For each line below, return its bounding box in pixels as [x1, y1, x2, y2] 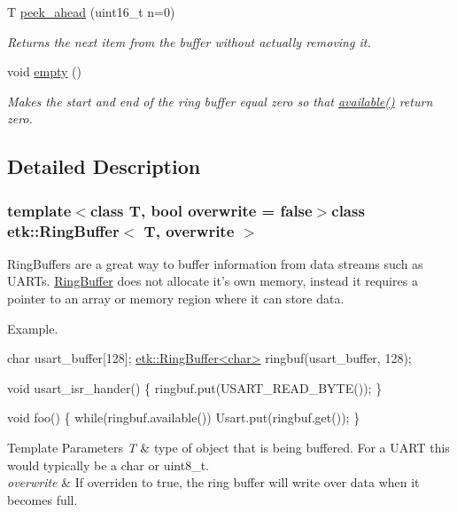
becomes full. [7, 490, 78, 508]
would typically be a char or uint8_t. [7, 455, 209, 474]
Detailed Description [7, 153, 201, 180]
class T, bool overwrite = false [89, 199, 313, 221]
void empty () [7, 62, 82, 81]
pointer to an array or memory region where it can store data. [7, 289, 345, 308]
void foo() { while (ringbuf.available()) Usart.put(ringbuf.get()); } [7, 408, 360, 427]
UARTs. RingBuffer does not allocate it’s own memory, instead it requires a [7, 272, 418, 290]
